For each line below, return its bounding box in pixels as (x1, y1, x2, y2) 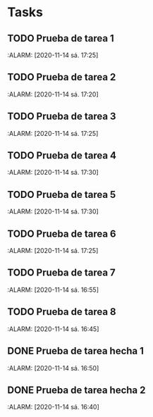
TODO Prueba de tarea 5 (7, 188, 116, 201)
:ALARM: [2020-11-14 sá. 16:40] (7, 403, 100, 411)
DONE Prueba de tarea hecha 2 (7, 384, 146, 396)
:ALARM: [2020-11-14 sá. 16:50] (7, 363, 99, 372)
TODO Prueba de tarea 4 (7, 149, 117, 162)
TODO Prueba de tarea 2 (7, 71, 116, 83)
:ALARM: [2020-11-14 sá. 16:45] (7, 325, 99, 333)
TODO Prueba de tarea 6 (7, 228, 116, 239)
